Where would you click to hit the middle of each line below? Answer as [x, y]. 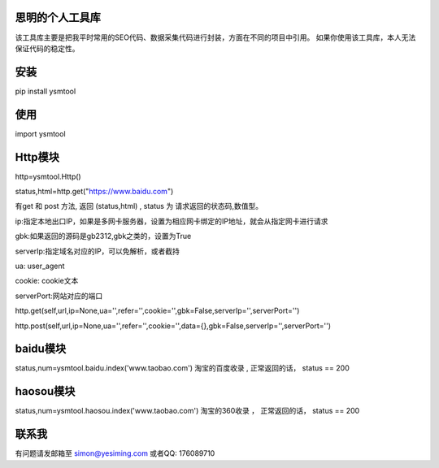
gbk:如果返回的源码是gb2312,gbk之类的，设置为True [103, 236]
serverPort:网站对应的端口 [59, 296]
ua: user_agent [40, 266]
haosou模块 [45, 391]
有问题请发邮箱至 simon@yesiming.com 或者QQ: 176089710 [115, 453]
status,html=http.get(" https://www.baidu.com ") [94, 192]
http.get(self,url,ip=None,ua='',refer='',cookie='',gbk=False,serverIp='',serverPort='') [157, 311]
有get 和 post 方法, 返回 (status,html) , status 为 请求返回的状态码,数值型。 [139, 206]
